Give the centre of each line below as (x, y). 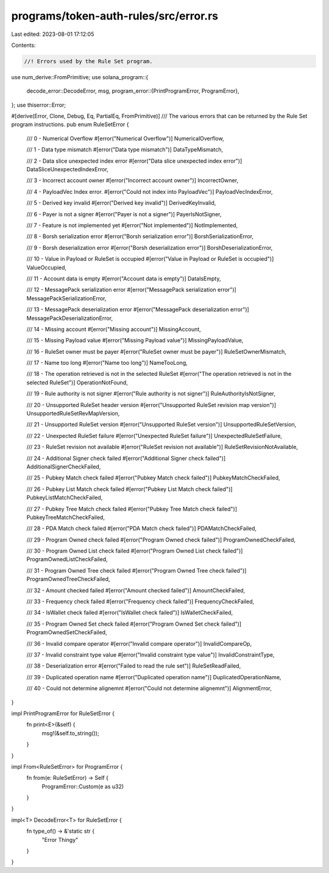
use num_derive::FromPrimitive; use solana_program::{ (80, 77)
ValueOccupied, (47, 267)
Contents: (23, 45)
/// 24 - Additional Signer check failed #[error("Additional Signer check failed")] (126, 458)
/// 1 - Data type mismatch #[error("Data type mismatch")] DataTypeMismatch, (125, 150)
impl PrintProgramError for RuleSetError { (63, 713)
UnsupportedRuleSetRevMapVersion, (73, 414)
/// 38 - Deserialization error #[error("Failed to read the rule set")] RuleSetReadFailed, (134, 666)
